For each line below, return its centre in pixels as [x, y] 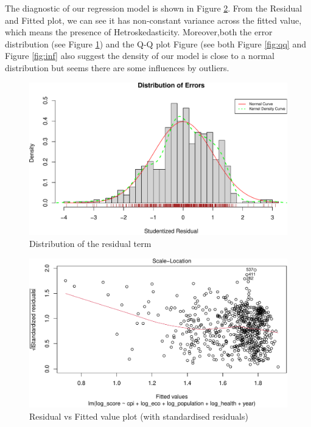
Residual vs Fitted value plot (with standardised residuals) [139, 416]
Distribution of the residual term [90, 244]
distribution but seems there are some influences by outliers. [117, 67]
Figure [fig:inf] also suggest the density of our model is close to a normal [140, 56]
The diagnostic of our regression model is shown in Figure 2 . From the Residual [154, 8]
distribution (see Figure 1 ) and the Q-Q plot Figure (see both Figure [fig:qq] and [155, 43]
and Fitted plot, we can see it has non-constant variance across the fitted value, [153, 20]
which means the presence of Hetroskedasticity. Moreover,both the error [139, 32]
